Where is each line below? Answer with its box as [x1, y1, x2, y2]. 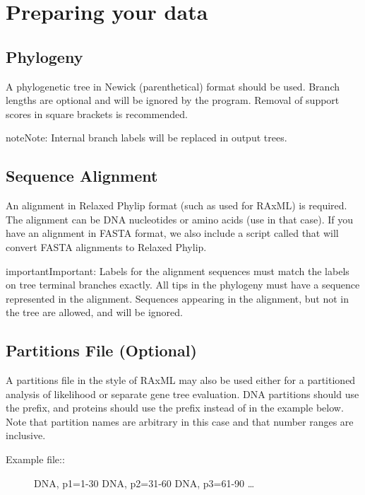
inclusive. [6, 428, 46, 443]
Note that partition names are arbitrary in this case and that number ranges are [6, 414, 354, 429]
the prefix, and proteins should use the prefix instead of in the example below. [6, 400, 344, 415]
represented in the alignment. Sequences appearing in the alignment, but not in [6, 291, 349, 305]
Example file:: [6, 452, 65, 467]
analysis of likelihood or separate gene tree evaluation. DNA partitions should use [6, 386, 359, 401]
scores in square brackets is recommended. [6, 106, 188, 121]
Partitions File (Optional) [6, 339, 197, 361]
